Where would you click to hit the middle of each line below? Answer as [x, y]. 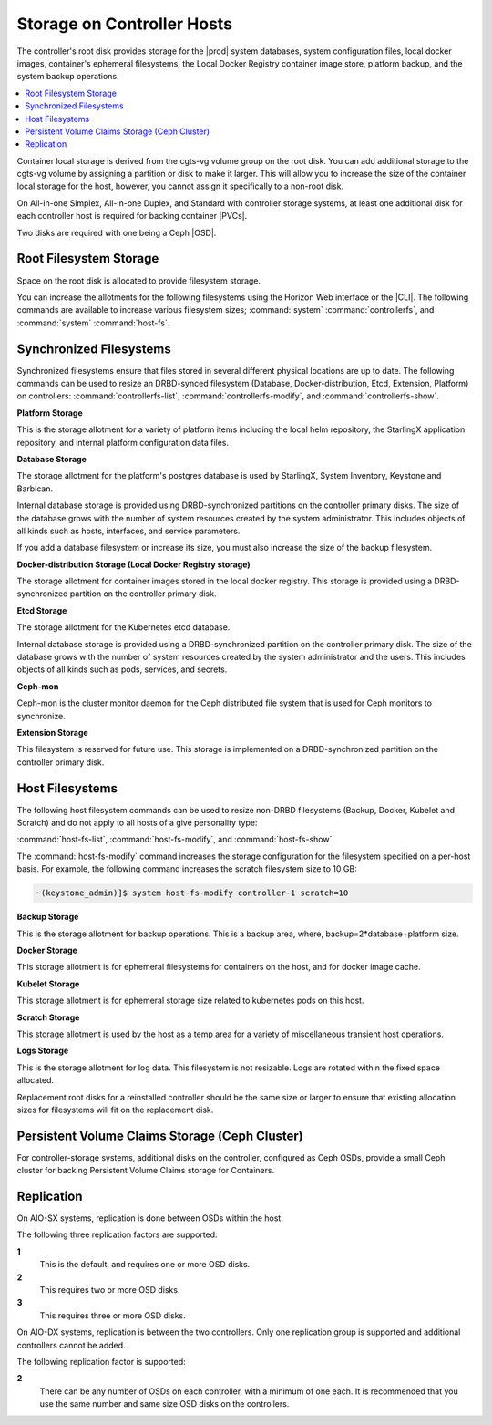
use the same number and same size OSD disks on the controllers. [164, 1404]
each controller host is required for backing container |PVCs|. [132, 216]
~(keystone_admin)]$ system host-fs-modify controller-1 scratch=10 [192, 893]
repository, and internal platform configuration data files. [123, 442]
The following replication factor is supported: [101, 1362]
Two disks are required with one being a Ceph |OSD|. [117, 232]
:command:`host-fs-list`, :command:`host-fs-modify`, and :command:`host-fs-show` [174, 840]
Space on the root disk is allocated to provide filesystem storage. [139, 280]
